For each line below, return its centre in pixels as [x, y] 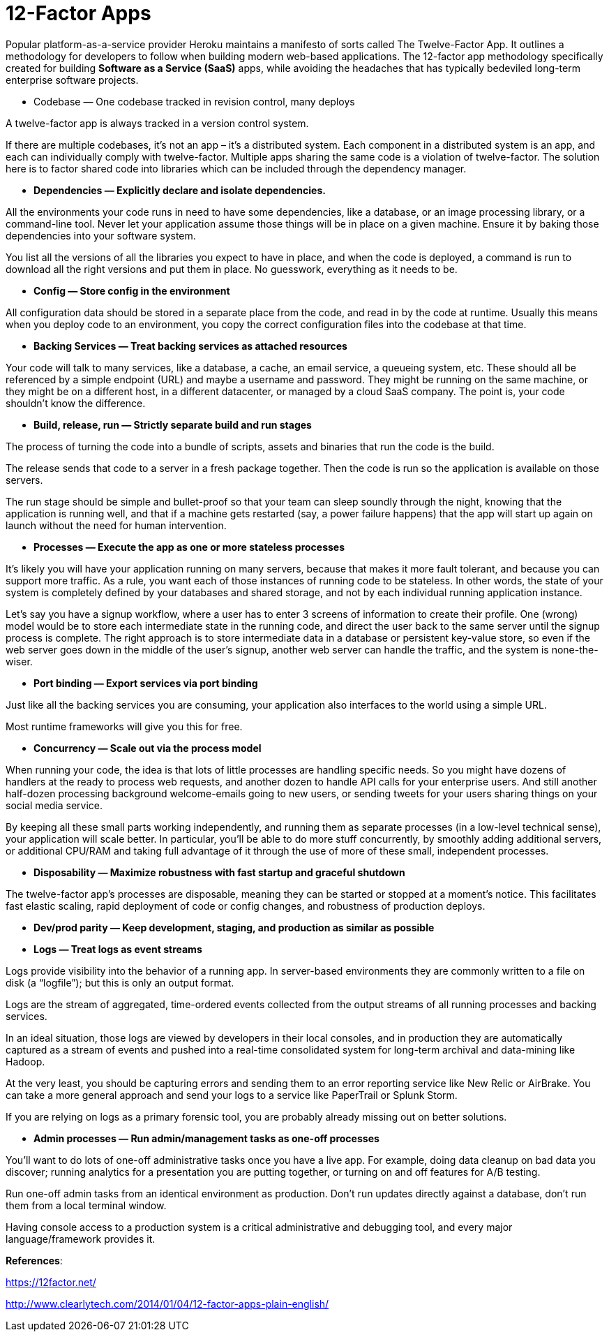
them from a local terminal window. [86, 1205]
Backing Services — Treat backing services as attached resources [190, 346]
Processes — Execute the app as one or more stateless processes [189, 547]
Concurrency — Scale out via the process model [148, 748]
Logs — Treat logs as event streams [118, 949]
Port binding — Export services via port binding [146, 683]
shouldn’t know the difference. [76, 403]
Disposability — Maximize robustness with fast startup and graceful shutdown [219, 872]
